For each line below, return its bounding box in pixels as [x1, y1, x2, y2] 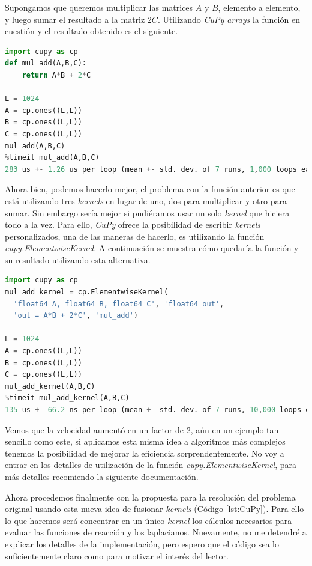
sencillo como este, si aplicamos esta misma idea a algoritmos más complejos [5, 435, 286, 448]
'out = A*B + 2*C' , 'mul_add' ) [13, 311, 138, 320]
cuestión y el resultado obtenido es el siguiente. [5, 25, 178, 37]
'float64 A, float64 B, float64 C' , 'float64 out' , [13, 299, 224, 308]
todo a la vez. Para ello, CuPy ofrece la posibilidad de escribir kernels [5, 218, 260, 231]
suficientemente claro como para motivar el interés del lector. [5, 549, 229, 562]
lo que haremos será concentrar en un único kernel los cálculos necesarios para [5, 514, 292, 526]
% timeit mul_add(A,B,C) [5, 153, 100, 162]
